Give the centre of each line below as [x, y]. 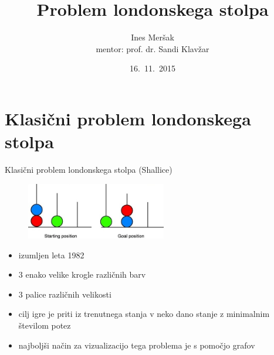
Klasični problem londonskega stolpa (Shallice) [89, 170]
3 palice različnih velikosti [65, 294]
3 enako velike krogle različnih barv [82, 274]
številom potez [45, 325]
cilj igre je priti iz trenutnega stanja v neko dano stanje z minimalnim [144, 314]
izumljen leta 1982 [51, 255]
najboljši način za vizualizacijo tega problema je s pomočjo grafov [137, 345]
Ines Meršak [153, 37]
